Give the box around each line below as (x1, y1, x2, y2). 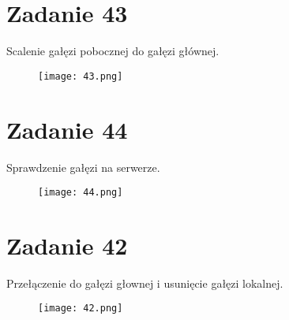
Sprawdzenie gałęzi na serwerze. (6, 158, 160, 175)
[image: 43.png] (38, 70, 123, 82)
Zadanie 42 (6, 229, 128, 261)
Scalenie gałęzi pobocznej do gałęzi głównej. (6, 43, 220, 59)
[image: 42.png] (38, 303, 123, 314)
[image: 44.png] (38, 187, 123, 199)
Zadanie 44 (6, 113, 128, 145)
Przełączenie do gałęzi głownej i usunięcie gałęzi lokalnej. (6, 274, 283, 291)
